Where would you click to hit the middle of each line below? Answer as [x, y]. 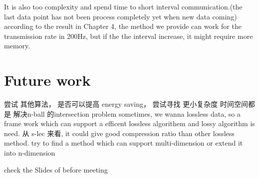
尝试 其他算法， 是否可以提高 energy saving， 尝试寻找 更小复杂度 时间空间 [126, 104]
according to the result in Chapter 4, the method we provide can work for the [123, 26]
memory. [17, 46]
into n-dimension [30, 153]
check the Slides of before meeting [56, 169]
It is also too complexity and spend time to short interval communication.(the [123, 6]
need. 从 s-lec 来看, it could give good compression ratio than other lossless [119, 133]
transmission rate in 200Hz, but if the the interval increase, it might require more [129, 36]
